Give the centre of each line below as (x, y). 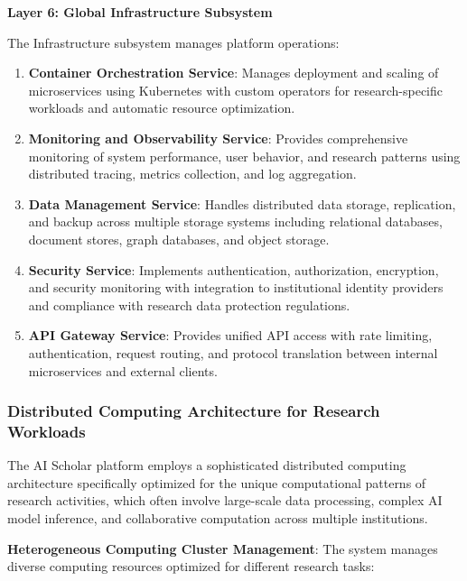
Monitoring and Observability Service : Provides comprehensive (218, 138)
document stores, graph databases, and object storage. (179, 239)
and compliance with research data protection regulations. (189, 304)
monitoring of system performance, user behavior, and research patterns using (244, 156)
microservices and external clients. (123, 370)
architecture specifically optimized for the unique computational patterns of (217, 482)
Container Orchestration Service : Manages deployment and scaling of (233, 73)
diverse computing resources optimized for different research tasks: (191, 566)
